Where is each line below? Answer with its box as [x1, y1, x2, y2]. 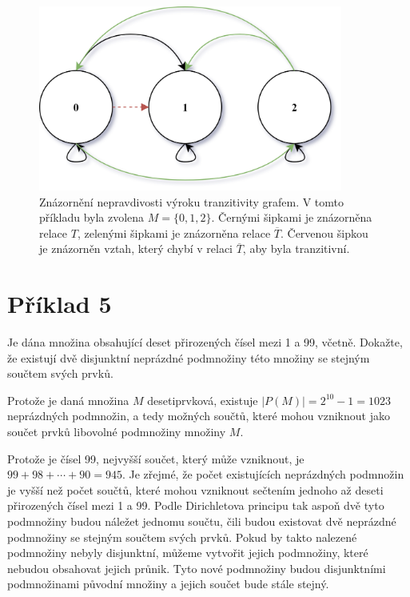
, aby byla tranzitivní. [242, 240, 350, 257]
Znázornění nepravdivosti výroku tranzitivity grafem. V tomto [39, 193, 344, 210]
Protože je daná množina [7, 391, 129, 408]
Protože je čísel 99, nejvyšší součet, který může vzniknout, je [7, 450, 305, 467]
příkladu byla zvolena [39, 209, 145, 226]
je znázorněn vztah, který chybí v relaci [39, 240, 233, 257]
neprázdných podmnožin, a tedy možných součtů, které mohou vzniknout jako [7, 407, 390, 424]
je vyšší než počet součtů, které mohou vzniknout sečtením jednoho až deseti [7, 481, 384, 498]
